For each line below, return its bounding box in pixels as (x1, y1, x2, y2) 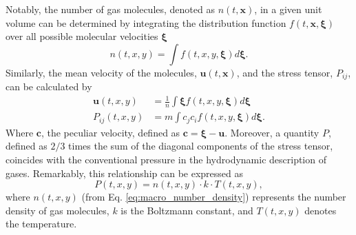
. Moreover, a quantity (224, 125, 320, 139)
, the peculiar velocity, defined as (41, 125, 180, 139)
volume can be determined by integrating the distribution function (6, 15, 286, 30)
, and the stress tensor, (236, 65, 333, 79)
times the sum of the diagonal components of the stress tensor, (68, 139, 333, 153)
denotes (304, 203, 337, 217)
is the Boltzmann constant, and (121, 203, 253, 217)
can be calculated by (6, 79, 92, 94)
